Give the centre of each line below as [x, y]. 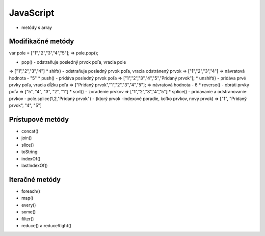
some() [29, 212]
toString [29, 152]
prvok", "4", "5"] [25, 105]
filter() [28, 219]
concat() [30, 131]
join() [26, 138]
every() [29, 205]
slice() [28, 145]
